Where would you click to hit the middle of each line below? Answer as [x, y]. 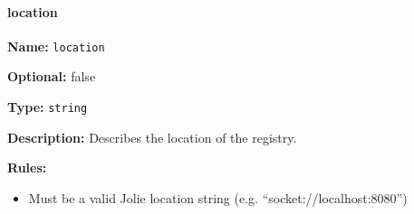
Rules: [27, 167]
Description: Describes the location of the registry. [152, 137]
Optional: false [52, 76]
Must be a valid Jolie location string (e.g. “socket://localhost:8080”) [218, 197]
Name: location [56, 46]
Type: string [48, 107]
